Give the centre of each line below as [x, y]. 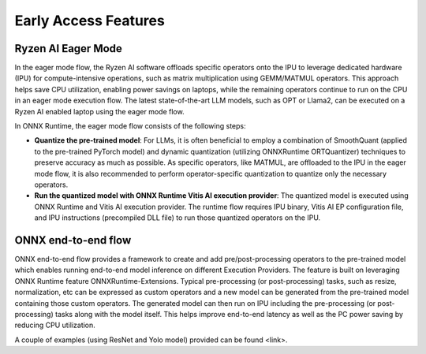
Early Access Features [90, 20]
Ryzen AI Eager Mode [68, 48]
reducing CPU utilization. [55, 325]
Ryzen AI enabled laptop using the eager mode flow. [99, 111]
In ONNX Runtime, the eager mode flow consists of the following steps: [130, 126]
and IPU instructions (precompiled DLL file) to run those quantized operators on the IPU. [177, 218]
